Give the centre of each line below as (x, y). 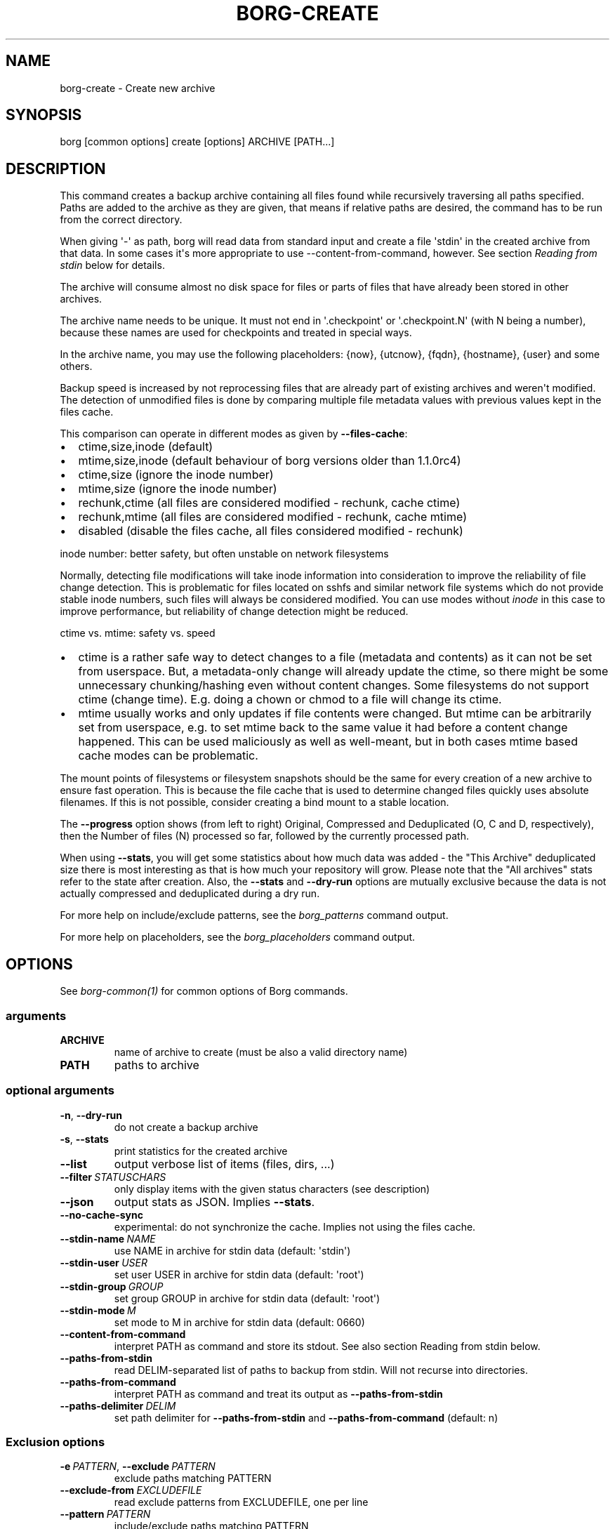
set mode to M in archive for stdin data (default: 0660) (239, 1322)
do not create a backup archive (186, 1127)
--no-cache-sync (101, 1214)
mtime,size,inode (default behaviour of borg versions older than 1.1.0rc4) (270, 461)
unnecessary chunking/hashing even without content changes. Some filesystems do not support (333, 686)
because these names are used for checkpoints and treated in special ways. (236, 333)
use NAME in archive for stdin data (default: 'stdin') (232, 1250)
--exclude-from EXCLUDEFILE (131, 1490)
